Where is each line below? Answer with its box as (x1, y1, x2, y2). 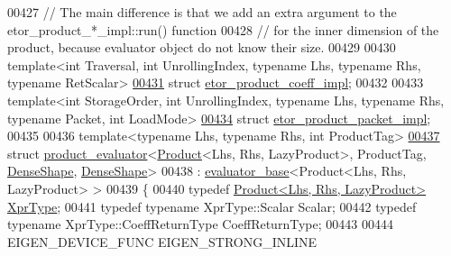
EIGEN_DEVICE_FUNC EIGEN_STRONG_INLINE (7, 232, 318, 251)
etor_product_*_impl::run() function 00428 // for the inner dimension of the (7, 20, 439, 39)
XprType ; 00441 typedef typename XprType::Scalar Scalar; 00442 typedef (7, 197, 417, 215)
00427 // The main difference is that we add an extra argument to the (7, 3, 397, 21)
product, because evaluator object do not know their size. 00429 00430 (7, 38, 396, 57)
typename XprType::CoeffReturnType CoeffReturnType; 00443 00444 (7, 215, 393, 233)
